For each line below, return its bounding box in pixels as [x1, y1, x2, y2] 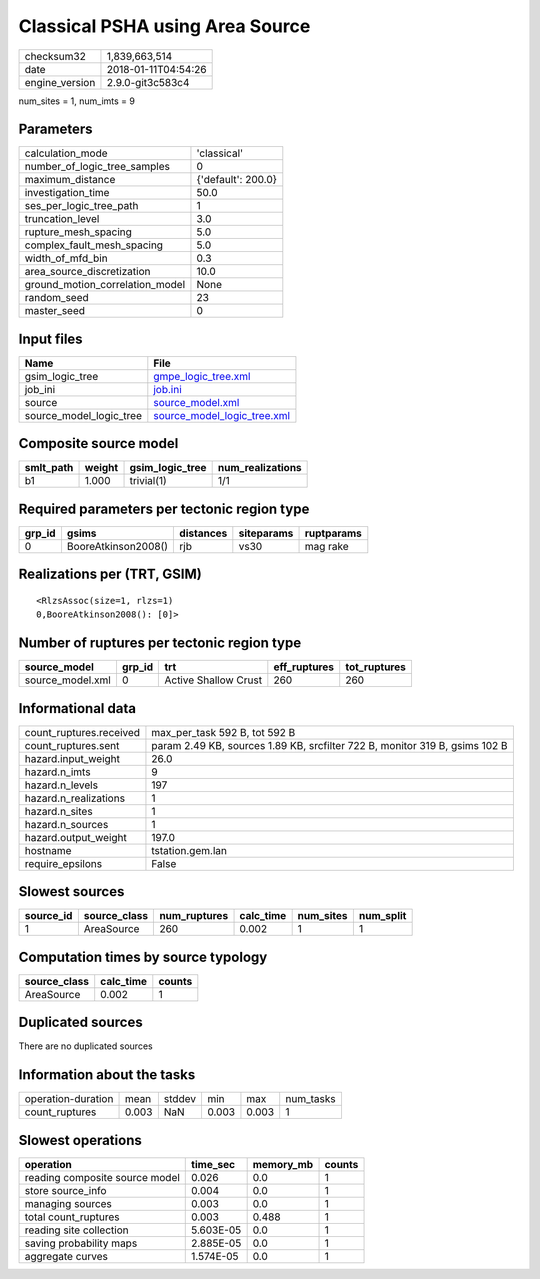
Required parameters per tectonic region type [18, 500, 310, 517]
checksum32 [24, 49, 87, 63]
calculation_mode [24, 146, 109, 160]
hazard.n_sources [24, 817, 109, 831]
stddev [163, 1092, 197, 1106]
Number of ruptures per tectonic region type [18, 635, 302, 652]
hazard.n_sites [24, 804, 94, 818]
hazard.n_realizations [24, 791, 125, 805]
